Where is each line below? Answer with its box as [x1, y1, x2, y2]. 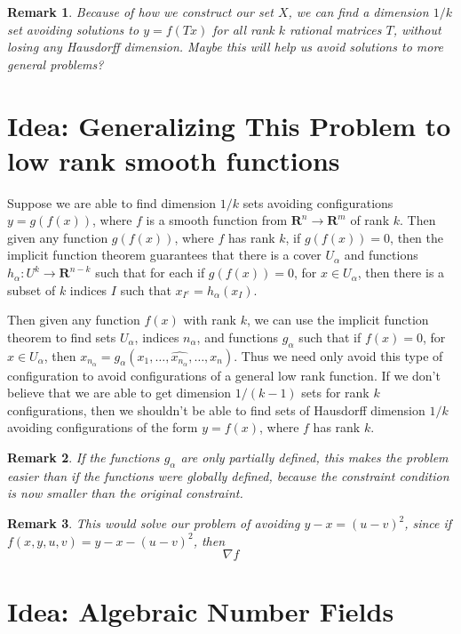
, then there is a [357, 263, 445, 282]
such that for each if [95, 263, 205, 282]
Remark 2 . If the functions [7, 448, 160, 467]
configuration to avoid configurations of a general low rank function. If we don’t [7, 365, 441, 384]
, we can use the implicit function [246, 310, 429, 329]
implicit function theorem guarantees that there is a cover [7, 245, 322, 264]
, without [393, 20, 441, 38]
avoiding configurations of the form [7, 418, 198, 437]
